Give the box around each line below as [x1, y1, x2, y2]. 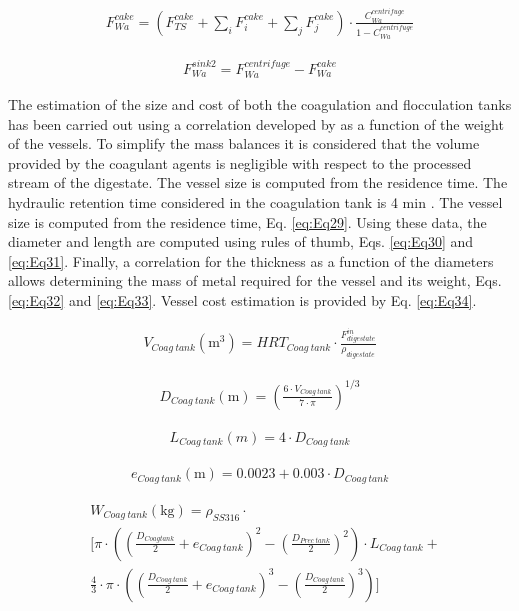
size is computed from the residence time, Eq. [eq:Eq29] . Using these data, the [8, 211, 487, 232]
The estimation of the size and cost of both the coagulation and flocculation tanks [8, 94, 512, 115]
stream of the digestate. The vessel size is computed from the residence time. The [8, 172, 508, 193]
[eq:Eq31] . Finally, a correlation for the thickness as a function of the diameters [8, 250, 494, 271]
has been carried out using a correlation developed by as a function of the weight [8, 113, 504, 134]
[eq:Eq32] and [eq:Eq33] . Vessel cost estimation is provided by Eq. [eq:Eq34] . [8, 289, 477, 310]
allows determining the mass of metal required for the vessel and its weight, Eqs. [8, 270, 502, 291]
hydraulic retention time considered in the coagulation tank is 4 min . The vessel [8, 192, 503, 213]
